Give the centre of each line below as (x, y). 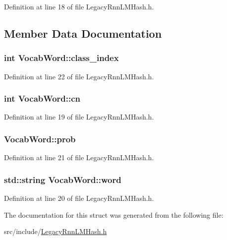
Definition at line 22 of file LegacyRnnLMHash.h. (79, 76)
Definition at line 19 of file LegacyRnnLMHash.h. (79, 117)
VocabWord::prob (40, 139)
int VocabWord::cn (42, 98)
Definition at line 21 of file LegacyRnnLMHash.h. (79, 157)
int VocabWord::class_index (61, 58)
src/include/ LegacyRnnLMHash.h (56, 231)
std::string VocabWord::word (63, 179)
